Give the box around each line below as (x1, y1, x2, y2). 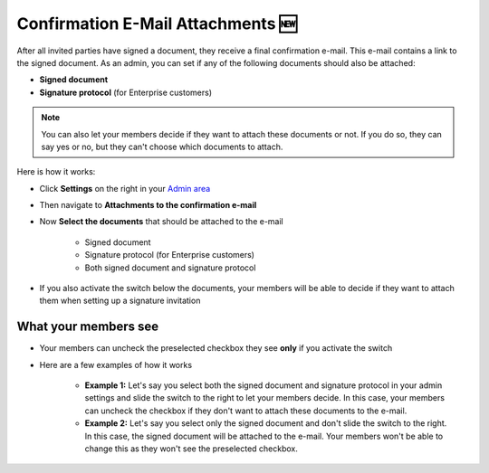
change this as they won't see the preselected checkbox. (84, 443, 299, 454)
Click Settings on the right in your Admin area (39, 183, 211, 194)
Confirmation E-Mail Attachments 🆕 (16, 14, 298, 33)
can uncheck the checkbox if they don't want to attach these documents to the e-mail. (84, 405, 407, 416)
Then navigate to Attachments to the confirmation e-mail (39, 200, 257, 211)
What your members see (16, 319, 159, 335)
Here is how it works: (16, 166, 96, 177)
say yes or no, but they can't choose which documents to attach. (41, 141, 283, 152)
